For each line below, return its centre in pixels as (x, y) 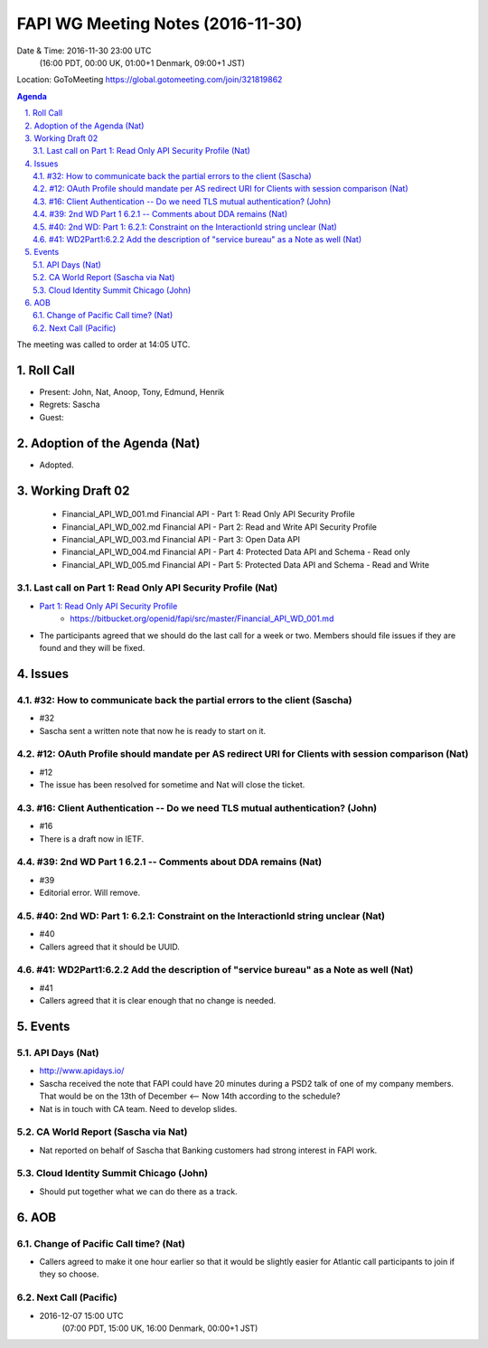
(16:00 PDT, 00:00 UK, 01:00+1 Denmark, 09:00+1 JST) (142, 62)
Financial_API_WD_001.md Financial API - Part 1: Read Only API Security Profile (209, 514)
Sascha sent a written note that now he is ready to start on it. (153, 731)
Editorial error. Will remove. (89, 893)
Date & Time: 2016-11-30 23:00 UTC (84, 51)
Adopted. (56, 465)
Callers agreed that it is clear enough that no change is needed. (158, 1001)
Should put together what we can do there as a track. (139, 1191)
